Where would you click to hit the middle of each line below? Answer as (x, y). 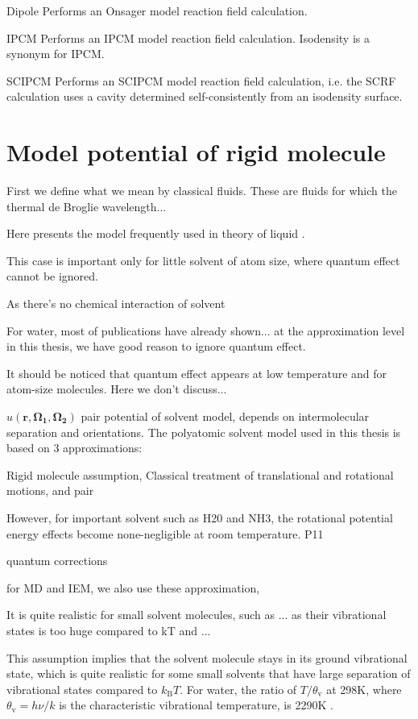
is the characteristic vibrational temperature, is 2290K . (196, 705)
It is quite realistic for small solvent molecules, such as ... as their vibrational (197, 615)
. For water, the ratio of (238, 689)
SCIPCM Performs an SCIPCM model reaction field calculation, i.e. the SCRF (201, 80)
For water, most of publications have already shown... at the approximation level (206, 330)
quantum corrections (57, 561)
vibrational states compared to (82, 689)
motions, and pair (50, 490)
